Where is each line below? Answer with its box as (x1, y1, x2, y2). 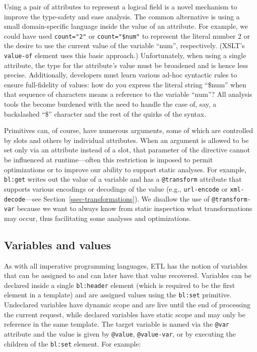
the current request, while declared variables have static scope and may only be (4, 309, 246, 319)
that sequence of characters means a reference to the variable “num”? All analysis (4, 89, 253, 99)
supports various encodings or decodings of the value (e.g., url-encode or (4, 183, 228, 194)
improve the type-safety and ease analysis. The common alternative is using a (4, 11, 240, 21)
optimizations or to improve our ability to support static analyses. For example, (4, 164, 247, 174)
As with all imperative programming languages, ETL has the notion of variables (4, 260, 248, 271)
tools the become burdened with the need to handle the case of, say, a (4, 99, 217, 109)
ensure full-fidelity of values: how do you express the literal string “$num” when (4, 79, 247, 89)
